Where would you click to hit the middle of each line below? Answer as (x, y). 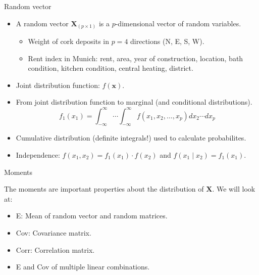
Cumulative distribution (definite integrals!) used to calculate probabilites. (131, 138)
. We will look (234, 189)
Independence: (38, 154)
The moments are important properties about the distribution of (104, 189)
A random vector (42, 23)
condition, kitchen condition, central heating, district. (111, 68)
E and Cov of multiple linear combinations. (83, 267)
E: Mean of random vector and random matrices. (92, 216)
